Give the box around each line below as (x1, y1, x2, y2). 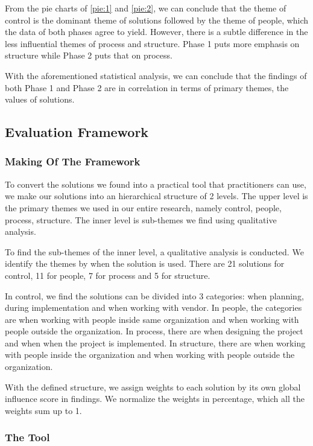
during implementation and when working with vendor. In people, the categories (5, 301, 302, 314)
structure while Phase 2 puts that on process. (5, 49, 172, 62)
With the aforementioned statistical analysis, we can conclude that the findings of (5, 69, 307, 81)
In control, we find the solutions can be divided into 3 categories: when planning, (5, 289, 304, 302)
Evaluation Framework (5, 123, 149, 141)
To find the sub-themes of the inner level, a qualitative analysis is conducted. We (5, 245, 304, 258)
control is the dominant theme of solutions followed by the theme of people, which (5, 13, 309, 26)
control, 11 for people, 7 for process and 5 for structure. (5, 269, 210, 281)
